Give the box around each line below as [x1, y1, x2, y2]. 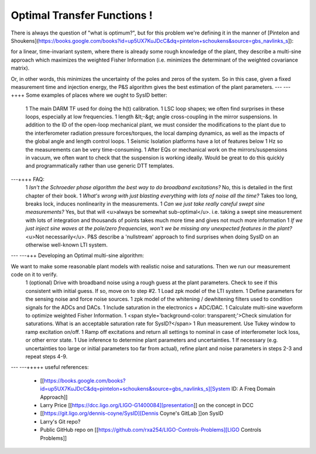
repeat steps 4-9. [25, 353, 68, 360]
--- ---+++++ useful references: [11, 364, 89, 371]
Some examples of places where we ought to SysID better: [25, 91, 168, 99]
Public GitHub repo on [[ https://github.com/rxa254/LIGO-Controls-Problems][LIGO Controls [40, 426, 262, 433]
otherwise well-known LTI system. [25, 241, 108, 248]
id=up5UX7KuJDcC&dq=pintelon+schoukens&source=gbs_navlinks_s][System [40, 385, 231, 392]
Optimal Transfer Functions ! [11, 9, 153, 22]
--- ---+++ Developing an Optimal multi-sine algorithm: [11, 252, 145, 259]
